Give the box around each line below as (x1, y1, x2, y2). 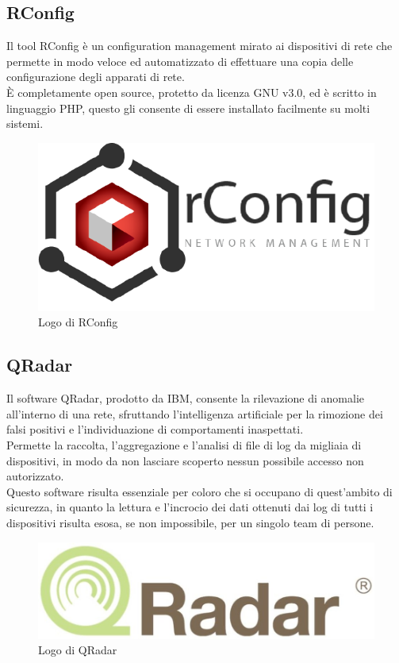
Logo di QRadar (38, 642, 117, 658)
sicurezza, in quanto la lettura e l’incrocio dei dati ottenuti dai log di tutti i (6, 499, 374, 515)
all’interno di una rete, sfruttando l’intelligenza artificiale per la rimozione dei (6, 405, 383, 422)
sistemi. (6, 115, 44, 132)
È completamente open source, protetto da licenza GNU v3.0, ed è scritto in (6, 83, 377, 100)
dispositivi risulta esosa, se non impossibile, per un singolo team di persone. (6, 514, 374, 530)
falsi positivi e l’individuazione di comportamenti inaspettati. (6, 421, 304, 438)
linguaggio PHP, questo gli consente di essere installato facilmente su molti (6, 99, 370, 116)
